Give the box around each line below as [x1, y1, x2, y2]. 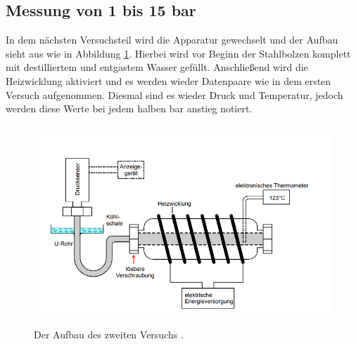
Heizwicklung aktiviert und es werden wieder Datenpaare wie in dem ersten [6, 73, 331, 88]
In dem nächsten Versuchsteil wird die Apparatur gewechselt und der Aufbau [6, 32, 338, 47]
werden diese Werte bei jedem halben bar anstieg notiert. [6, 101, 253, 116]
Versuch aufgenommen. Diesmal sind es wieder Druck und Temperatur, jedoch [6, 87, 343, 102]
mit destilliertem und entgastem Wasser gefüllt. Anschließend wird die [6, 60, 308, 74]
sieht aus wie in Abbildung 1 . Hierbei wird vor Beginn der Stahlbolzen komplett [6, 46, 351, 60]
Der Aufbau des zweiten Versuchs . [34, 326, 184, 341]
